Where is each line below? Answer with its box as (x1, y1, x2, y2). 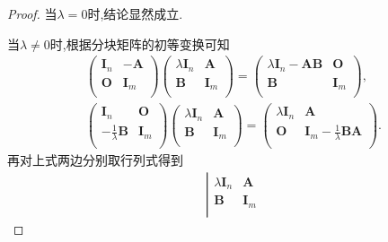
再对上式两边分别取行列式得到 (7, 151, 183, 169)
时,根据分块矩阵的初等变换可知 (49, 34, 230, 53)
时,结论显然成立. (87, 4, 183, 22)
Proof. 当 (7, 4, 57, 22)
